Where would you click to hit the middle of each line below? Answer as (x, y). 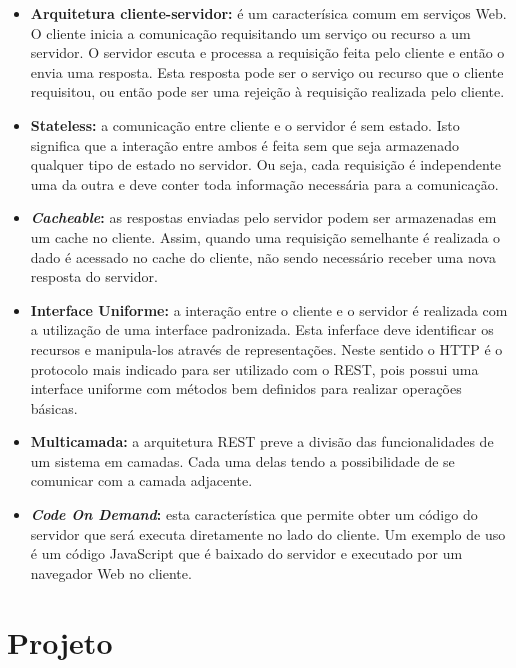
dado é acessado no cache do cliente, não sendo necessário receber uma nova (263, 256)
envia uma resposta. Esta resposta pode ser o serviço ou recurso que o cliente (267, 71)
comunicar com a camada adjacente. (141, 480)
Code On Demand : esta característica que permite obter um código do (254, 514)
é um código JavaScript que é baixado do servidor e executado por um (246, 553)
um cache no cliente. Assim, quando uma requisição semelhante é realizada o (265, 236)
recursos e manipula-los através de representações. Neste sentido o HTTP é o (266, 348)
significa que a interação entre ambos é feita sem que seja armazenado (244, 144)
